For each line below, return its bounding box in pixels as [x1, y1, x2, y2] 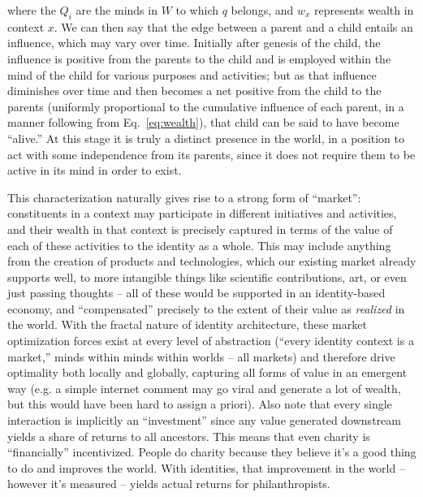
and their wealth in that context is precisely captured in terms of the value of [7, 220, 393, 237]
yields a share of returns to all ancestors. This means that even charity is [7, 427, 370, 444]
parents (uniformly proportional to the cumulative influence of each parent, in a [7, 97, 404, 115]
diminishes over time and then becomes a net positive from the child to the [7, 82, 382, 99]
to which [175, 2, 219, 18]
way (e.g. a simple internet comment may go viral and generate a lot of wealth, [7, 379, 401, 396]
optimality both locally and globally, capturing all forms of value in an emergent [7, 364, 408, 381]
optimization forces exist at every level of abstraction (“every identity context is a [7, 332, 414, 349]
